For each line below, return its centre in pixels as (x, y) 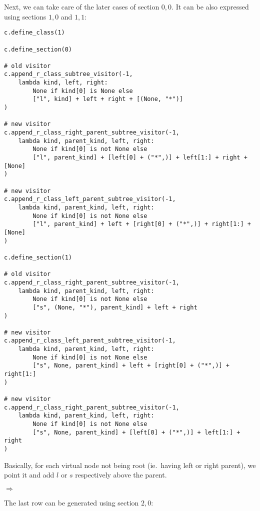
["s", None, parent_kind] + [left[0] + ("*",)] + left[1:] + (136, 432)
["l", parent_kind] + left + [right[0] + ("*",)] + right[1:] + (142, 224)
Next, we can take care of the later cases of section (82, 6)
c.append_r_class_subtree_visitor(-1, (68, 74)
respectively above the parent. (121, 475)
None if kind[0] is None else (83, 91)
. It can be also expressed (210, 6)
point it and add (29, 475)
